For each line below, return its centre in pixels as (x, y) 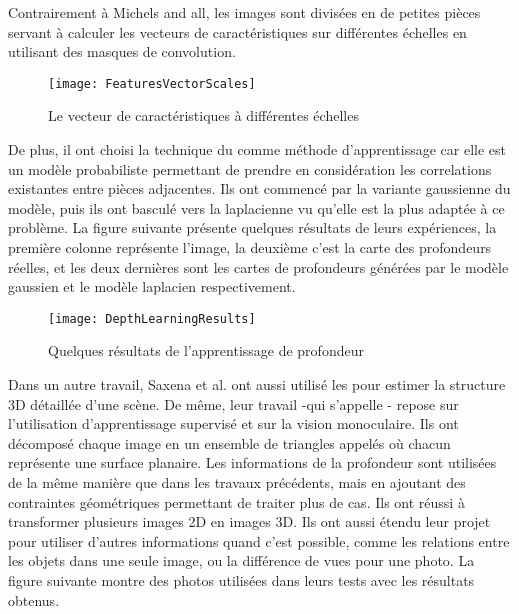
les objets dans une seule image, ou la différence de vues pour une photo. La (241, 560)
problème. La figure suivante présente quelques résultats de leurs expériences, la (252, 227)
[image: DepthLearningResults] (152, 318)
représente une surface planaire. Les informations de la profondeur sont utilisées (252, 462)
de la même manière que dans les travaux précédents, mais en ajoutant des (237, 482)
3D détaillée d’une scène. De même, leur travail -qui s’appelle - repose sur (233, 403)
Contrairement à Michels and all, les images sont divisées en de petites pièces (244, 12)
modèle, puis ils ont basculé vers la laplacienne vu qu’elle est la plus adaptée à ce (256, 207)
